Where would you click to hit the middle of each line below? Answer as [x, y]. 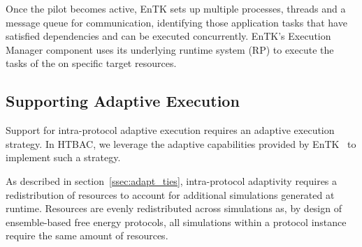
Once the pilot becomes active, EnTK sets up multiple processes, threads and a [176, 8]
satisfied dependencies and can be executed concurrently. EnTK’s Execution [168, 36]
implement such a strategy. [63, 157]
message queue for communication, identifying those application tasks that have [176, 22]
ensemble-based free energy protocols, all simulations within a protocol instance [176, 222]
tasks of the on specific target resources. [91, 63]
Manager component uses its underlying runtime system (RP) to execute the [170, 49]
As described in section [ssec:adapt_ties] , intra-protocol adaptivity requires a [172, 180]
